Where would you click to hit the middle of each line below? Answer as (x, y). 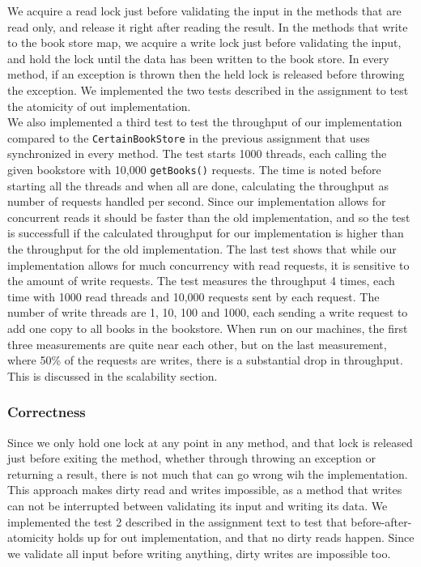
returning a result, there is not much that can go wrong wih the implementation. (208, 473)
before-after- (381, 521)
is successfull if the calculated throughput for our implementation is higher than (206, 233)
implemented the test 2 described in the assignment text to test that (177, 521)
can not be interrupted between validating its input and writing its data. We (198, 505)
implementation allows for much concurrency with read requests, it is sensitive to (208, 264)
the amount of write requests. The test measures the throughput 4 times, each (201, 281)
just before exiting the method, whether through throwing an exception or (191, 458)
